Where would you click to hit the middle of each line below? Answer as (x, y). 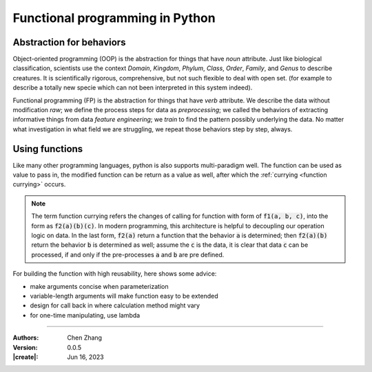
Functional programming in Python (114, 18)
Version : (25, 347)
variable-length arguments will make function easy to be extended (124, 296)
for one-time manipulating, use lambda (85, 315)
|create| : (25, 357)
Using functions (48, 149)
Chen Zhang (85, 338)
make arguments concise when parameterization (99, 286)
